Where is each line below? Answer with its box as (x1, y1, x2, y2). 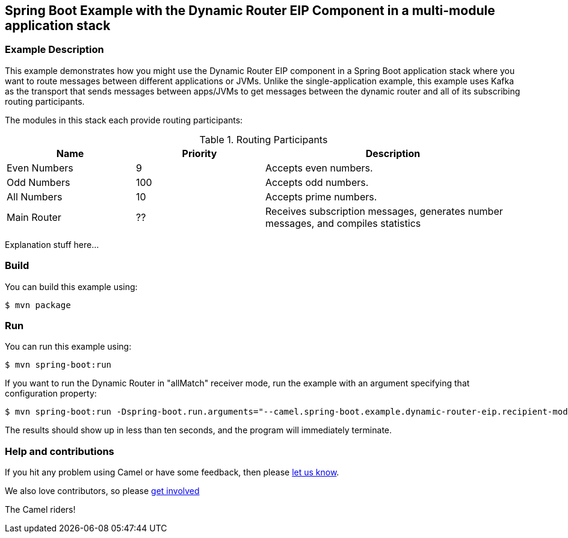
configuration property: (5, 388, 97, 399)
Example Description (5, 43, 104, 56)
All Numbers (7, 190, 63, 203)
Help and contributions (5, 445, 114, 457)
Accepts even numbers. (265, 161, 373, 174)
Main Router (7, 211, 61, 223)
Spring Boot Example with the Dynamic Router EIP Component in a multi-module (5, 3, 495, 18)
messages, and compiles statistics (265, 217, 421, 229)
